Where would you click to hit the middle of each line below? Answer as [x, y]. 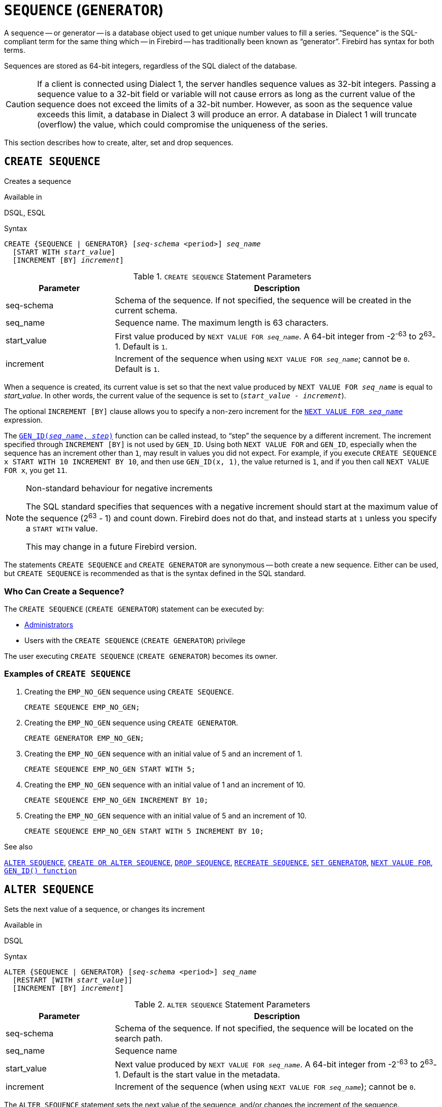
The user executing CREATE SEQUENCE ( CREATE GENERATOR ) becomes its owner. [141, 656]
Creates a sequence [38, 181]
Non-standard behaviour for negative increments [119, 488]
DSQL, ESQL [25, 212]
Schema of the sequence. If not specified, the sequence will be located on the [264, 1028]
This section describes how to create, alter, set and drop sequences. [119, 142]
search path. [139, 1038]
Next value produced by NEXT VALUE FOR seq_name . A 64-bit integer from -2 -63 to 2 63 [274, 1063]
